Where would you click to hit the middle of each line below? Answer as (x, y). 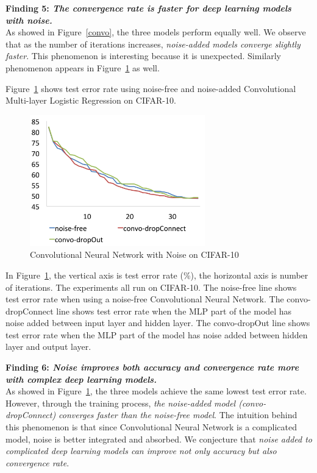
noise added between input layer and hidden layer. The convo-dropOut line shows (158, 323)
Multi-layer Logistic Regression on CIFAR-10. (91, 100)
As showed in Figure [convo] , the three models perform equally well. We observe (156, 32)
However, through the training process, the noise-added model (121, 403)
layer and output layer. (48, 347)
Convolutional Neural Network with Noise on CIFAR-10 (134, 254)
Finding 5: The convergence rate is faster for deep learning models (148, 8)
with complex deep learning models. (81, 379)
